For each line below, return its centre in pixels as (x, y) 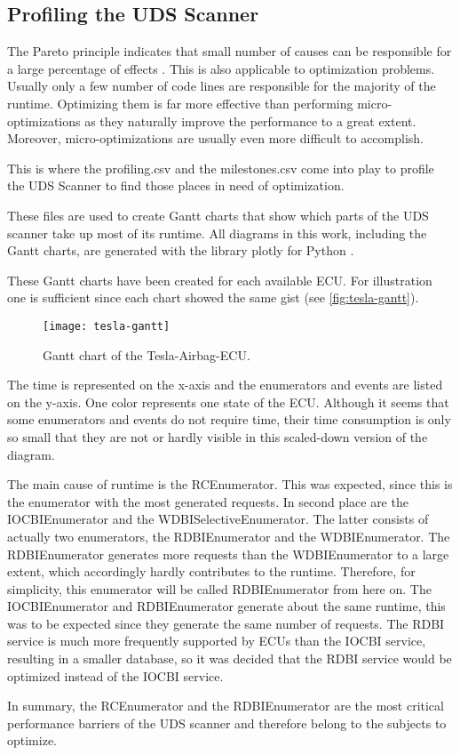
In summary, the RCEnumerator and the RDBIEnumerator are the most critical (226, 706)
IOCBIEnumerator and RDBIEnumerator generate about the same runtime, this (226, 606)
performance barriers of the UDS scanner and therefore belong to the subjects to (227, 723)
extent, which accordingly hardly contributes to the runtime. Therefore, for (211, 571)
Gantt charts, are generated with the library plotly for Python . (181, 250)
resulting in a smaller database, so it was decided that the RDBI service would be (230, 659)
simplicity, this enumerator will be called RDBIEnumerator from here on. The (219, 588)
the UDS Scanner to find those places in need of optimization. (176, 185)
